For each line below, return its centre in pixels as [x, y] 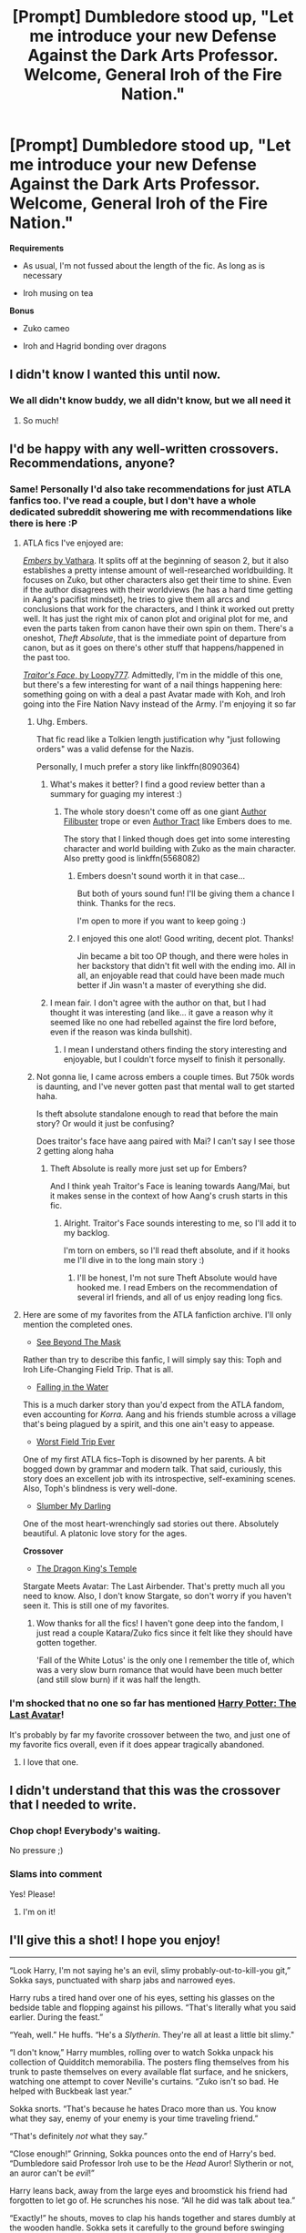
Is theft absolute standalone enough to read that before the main [157, 1114]
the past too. [46, 658]
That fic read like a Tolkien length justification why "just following [158, 739]
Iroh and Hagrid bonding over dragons [94, 346]
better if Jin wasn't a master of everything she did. [172, 985]
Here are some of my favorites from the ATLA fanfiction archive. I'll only [157, 1315]
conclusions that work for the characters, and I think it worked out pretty [158, 609]
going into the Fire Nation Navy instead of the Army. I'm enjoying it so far [159, 704]
